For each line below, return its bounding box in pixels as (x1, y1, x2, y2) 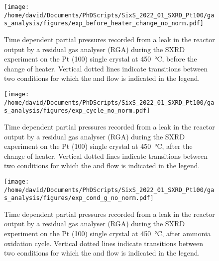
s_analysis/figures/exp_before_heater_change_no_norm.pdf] (4, 20, 204, 27)
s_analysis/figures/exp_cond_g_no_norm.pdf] (4, 195, 154, 202)
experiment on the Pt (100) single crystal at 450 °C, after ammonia (4, 228, 211, 239)
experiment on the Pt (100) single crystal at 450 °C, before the (4, 54, 197, 64)
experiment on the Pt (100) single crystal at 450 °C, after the (4, 141, 193, 151)
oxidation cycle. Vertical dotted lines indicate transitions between (4, 238, 204, 248)
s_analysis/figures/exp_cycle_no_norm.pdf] (4, 107, 150, 115)
